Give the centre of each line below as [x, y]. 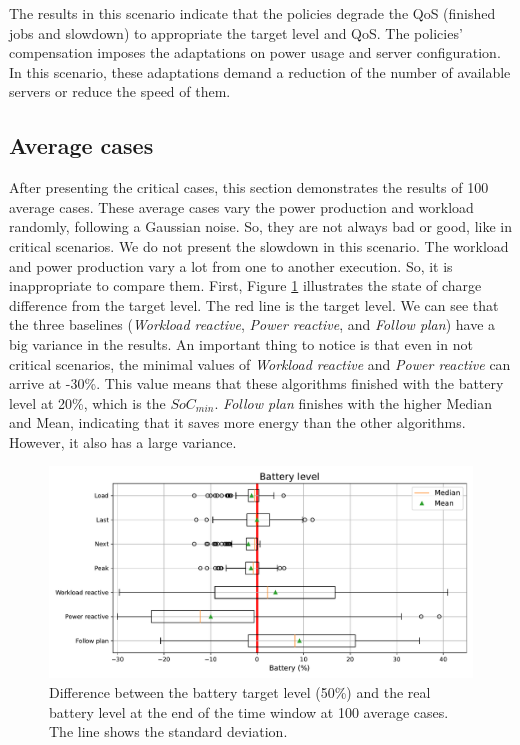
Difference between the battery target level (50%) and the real [240, 692]
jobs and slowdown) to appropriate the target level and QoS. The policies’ [236, 32]
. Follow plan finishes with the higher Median [353, 402]
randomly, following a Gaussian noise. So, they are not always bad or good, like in [261, 226]
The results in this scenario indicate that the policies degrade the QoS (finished [252, 13]
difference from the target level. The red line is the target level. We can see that [254, 304]
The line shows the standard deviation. [168, 731]
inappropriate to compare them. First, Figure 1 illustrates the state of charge [245, 285]
